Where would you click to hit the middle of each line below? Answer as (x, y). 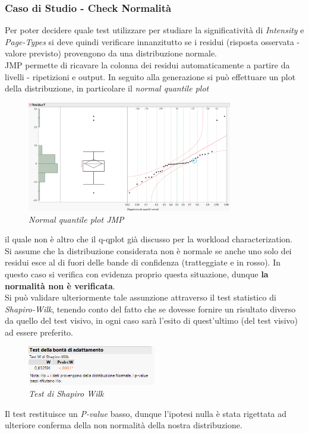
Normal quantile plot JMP (76, 219)
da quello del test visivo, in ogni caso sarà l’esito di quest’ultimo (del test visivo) (151, 320)
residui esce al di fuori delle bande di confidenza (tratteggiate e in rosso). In (143, 262)
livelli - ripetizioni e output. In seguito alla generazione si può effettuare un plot (150, 76)
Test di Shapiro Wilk (66, 393)
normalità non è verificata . (60, 285)
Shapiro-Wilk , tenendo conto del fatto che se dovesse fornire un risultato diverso (150, 309)
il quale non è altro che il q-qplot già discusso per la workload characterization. (149, 239)
